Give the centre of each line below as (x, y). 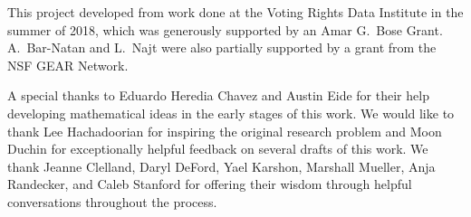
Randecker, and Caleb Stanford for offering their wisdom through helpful (210, 184)
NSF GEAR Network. (68, 65)
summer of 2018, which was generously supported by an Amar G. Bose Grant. (225, 29)
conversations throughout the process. (112, 201)
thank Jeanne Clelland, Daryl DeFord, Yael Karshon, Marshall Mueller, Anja (221, 166)
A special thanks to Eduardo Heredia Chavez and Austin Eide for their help (218, 95)
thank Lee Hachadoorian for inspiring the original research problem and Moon (225, 131)
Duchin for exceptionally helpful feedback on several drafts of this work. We (218, 149)
